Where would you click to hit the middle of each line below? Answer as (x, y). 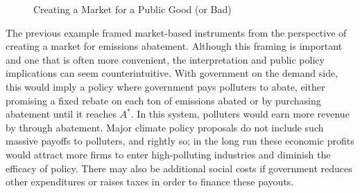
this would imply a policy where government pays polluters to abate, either (165, 86)
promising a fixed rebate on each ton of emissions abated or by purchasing (163, 100)
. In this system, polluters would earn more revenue (240, 114)
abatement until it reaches (61, 114)
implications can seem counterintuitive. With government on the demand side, (172, 73)
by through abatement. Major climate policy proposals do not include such (165, 127)
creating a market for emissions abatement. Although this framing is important (174, 46)
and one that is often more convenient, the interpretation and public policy (165, 59)
